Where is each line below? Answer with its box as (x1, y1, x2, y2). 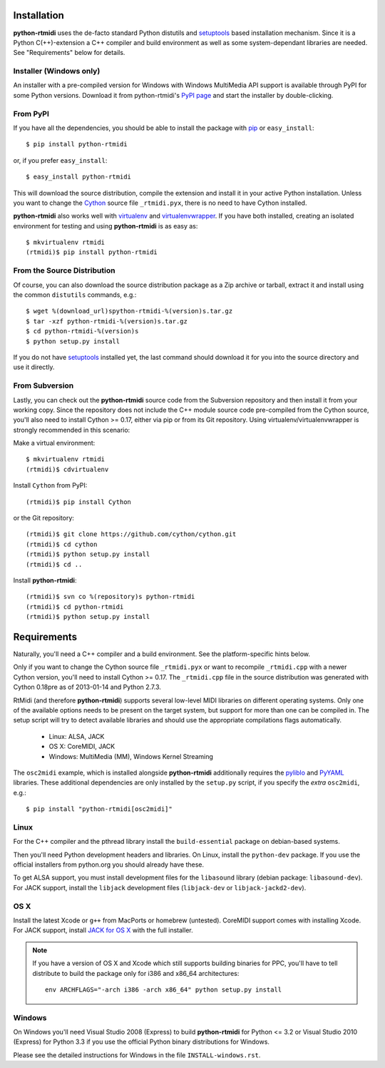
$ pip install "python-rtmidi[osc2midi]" (26, 805, 173, 813)
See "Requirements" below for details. (13, 49, 125, 57)
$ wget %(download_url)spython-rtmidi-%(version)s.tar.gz (26, 307, 233, 316)
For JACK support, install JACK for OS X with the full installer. (13, 926, 193, 934)
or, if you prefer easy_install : (13, 156, 108, 164)
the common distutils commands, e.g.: (13, 291, 137, 299)
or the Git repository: (13, 514, 75, 523)
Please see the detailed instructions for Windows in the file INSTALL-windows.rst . (13, 1050, 261, 1059)
